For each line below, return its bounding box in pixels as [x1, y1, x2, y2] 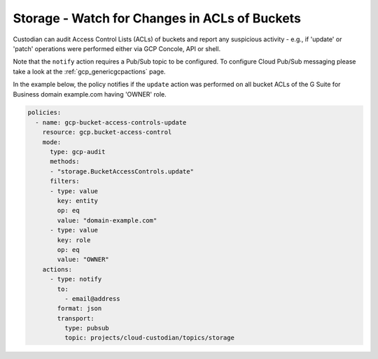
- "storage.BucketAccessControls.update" [50, 167, 194, 175]
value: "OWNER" [57, 255, 110, 264]
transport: [57, 314, 94, 322]
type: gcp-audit [50, 148, 106, 156]
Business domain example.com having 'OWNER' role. [13, 90, 167, 98]
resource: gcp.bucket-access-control [42, 128, 172, 136]
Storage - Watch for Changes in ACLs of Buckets [13, 10, 301, 26]
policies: [27, 108, 62, 117]
